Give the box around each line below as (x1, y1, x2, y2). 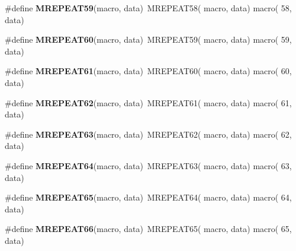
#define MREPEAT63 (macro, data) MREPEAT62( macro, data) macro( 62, (5, 128, 292, 140)
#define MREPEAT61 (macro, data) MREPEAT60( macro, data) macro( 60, (5, 65, 292, 77)
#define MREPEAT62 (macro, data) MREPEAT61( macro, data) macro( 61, (5, 96, 292, 109)
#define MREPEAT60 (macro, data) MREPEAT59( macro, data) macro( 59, (5, 33, 292, 46)
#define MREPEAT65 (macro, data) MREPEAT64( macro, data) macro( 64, (5, 191, 292, 204)
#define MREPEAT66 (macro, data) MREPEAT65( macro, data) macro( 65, (5, 223, 292, 235)
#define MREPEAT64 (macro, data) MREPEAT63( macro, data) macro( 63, (5, 159, 292, 171)
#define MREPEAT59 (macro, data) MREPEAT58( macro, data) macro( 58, (5, 2, 292, 14)
